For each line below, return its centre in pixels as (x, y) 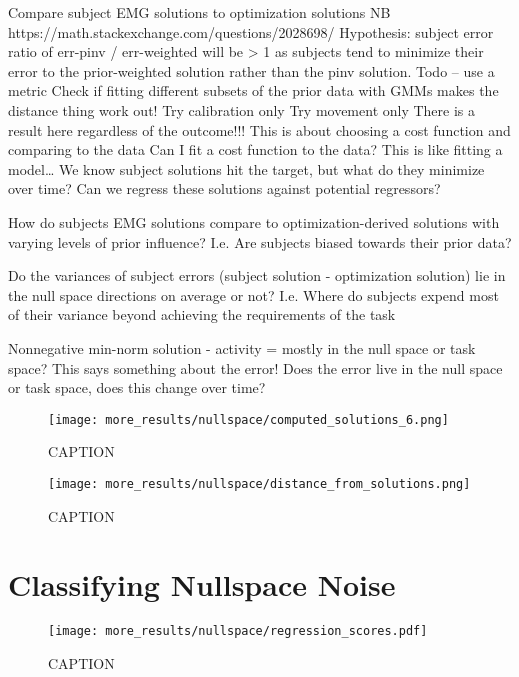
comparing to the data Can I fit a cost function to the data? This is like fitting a (255, 149)
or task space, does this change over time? (137, 387)
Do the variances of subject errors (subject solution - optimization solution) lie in (257, 275)
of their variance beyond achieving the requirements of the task (202, 314)
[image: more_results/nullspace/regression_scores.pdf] (238, 631)
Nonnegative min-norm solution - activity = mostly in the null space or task (242, 347)
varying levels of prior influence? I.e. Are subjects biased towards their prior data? (260, 241)
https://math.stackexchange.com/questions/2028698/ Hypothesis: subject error (251, 31)
